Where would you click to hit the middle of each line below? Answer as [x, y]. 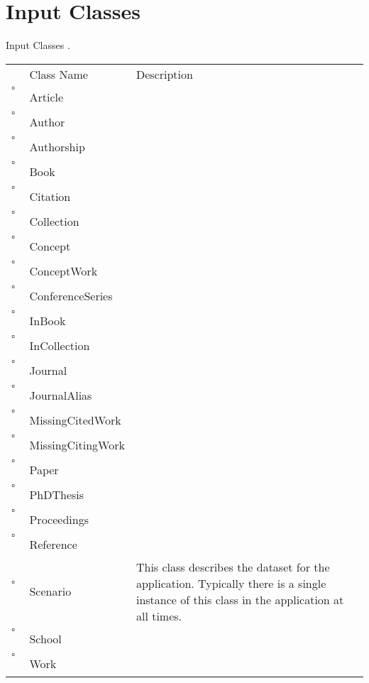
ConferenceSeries [71, 295]
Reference [53, 544]
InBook [48, 320]
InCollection [60, 345]
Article [46, 97]
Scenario [50, 591]
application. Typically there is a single [231, 583]
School [45, 638]
